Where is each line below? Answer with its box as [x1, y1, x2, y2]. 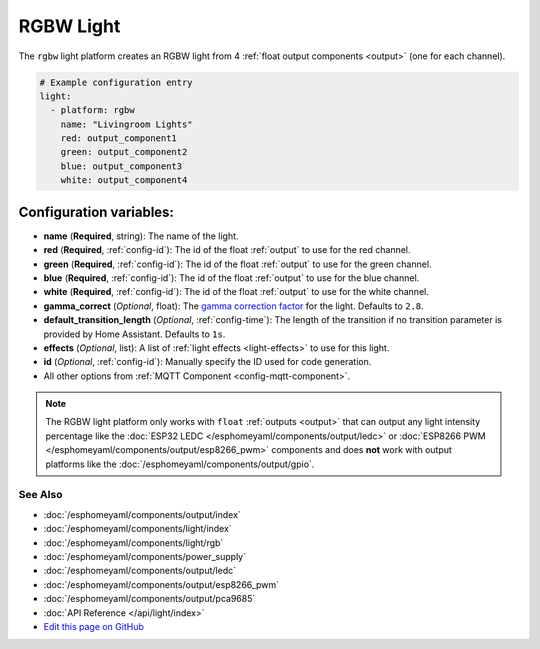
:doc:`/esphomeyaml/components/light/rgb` [43, 536, 224, 549]
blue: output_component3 [60, 160, 183, 172]
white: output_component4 [60, 175, 188, 186]
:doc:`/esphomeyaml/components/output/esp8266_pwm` [43, 578, 280, 590]
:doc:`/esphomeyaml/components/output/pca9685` [43, 593, 256, 605]
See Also [18, 488, 63, 502]
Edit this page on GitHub [43, 620, 145, 632]
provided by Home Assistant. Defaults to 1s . [43, 328, 226, 340]
